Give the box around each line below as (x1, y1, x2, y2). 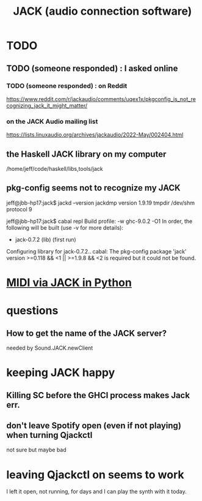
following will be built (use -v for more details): (6, 224, 124, 231)
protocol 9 (6, 205, 32, 213)
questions (6, 304, 59, 318)
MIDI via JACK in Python (6, 276, 132, 289)
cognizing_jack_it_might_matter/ (6, 102, 88, 109)
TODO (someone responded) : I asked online (6, 63, 178, 73)
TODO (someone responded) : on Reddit (6, 81, 128, 90)
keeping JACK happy (6, 366, 115, 380)
